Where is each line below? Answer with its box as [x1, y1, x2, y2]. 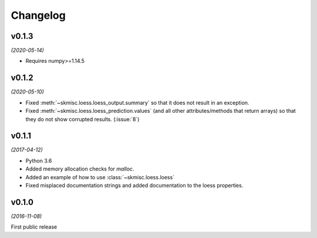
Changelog [11, 9, 66, 22]
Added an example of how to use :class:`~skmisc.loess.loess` [25, 173, 175, 180]
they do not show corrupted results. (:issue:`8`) [25, 115, 140, 123]
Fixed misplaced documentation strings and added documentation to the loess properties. [25, 182, 244, 189]
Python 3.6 [25, 157, 52, 164]
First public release [11, 223, 58, 230]
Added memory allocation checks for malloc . [25, 165, 134, 173]
